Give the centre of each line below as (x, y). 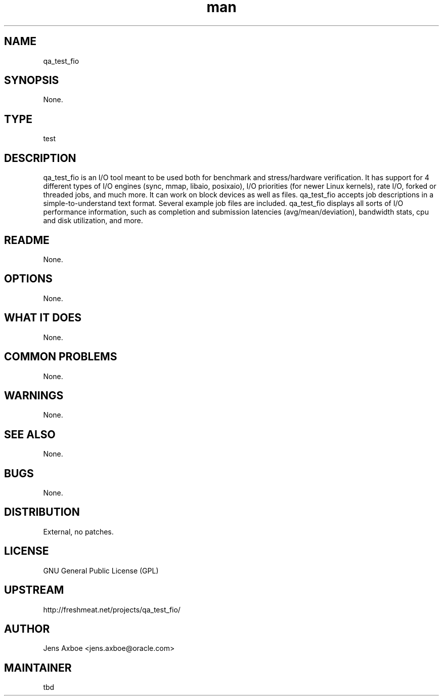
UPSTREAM (34, 590)
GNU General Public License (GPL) (101, 570)
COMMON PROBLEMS (61, 357)
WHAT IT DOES (43, 318)
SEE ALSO (30, 434)
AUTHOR (27, 629)
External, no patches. (78, 531)
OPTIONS (28, 279)
